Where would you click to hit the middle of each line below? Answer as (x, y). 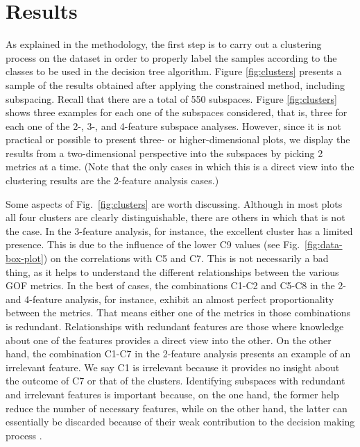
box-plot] (25, 258)
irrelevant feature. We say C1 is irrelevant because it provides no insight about (173, 367)
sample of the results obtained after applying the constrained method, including (175, 84)
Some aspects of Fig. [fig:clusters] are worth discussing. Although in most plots (174, 203)
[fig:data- (324, 244)
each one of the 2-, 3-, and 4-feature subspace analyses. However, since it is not (173, 125)
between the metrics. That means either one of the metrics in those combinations (178, 312)
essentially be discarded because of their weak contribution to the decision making (180, 422)
